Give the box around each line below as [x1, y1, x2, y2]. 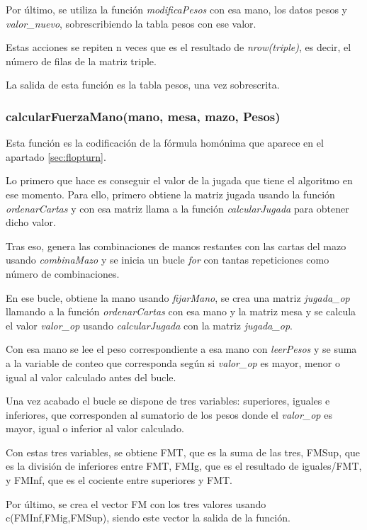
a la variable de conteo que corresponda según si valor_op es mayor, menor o [6, 355, 340, 370]
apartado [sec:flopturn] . [6, 149, 106, 164]
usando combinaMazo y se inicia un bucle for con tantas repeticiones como [6, 252, 329, 267]
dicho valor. [6, 215, 56, 230]
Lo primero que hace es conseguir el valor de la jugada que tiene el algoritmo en [6, 173, 353, 188]
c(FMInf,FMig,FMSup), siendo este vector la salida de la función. [6, 510, 290, 525]
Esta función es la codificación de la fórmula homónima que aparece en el [6, 135, 324, 150]
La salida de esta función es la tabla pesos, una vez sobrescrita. [6, 77, 280, 92]
